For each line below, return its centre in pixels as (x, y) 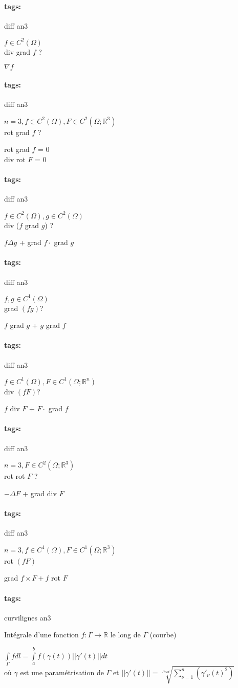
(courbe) (163, 635)
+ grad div (40, 493)
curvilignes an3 (28, 617)
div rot (15, 159)
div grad (17, 51)
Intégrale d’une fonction (41, 635)
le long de (125, 635)
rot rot (15, 476)
